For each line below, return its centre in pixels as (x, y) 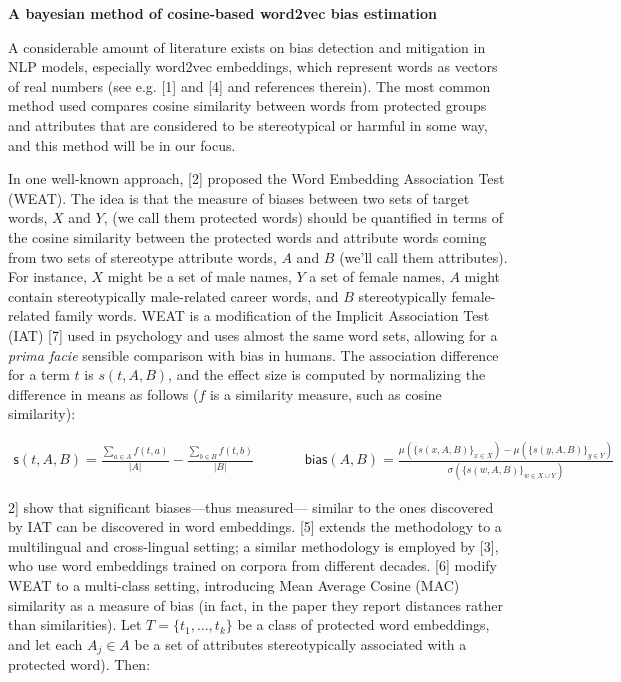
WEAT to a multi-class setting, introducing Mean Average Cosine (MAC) (234, 584)
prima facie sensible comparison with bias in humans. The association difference (253, 354)
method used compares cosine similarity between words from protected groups (247, 105)
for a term (39, 374)
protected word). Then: (79, 664)
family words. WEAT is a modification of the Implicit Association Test (272, 315)
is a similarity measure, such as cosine (325, 393)
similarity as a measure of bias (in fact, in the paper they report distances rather (256, 604)
